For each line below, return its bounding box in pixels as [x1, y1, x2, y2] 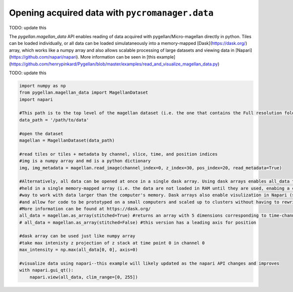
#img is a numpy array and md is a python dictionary [19, 158, 151, 164]
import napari [19, 97, 53, 102]
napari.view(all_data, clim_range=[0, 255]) [29, 274, 138, 280]
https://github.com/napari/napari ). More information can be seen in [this [10, 54, 156, 60]
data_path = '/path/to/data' [19, 117, 89, 123]
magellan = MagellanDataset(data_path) [19, 138, 115, 143]
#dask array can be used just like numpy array [19, 233, 135, 239]
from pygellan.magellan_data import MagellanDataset [19, 90, 148, 95]
